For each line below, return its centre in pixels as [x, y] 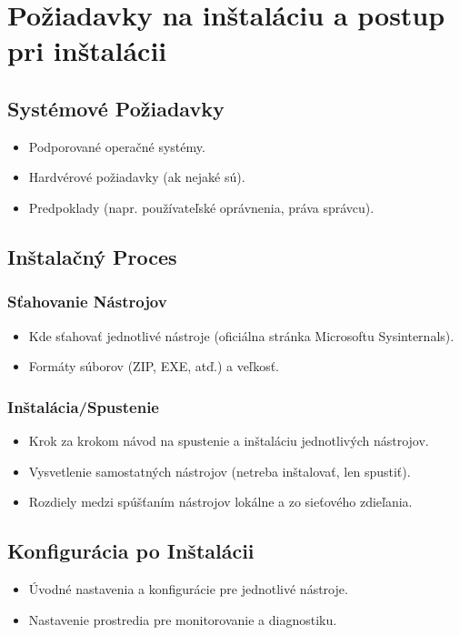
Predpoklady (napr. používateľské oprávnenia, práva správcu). [201, 207]
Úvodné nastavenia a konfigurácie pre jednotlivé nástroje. [188, 588]
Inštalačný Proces [92, 256]
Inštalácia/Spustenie [83, 406]
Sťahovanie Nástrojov [87, 302]
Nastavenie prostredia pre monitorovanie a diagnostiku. [183, 619]
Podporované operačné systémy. [117, 146]
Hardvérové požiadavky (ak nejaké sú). [137, 177]
